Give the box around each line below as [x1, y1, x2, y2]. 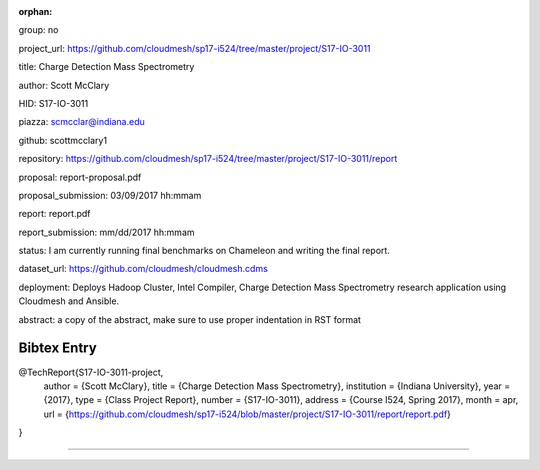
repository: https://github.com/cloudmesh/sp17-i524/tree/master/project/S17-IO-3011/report [18, 153, 398, 165]
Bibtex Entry [18, 340, 97, 357]
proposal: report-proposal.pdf [18, 171, 142, 183]
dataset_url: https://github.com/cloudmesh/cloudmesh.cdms [18, 263, 269, 275]
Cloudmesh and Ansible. [18, 295, 120, 307]
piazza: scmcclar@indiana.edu [18, 116, 145, 128]
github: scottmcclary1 [18, 134, 108, 146]
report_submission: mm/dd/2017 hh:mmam [18, 226, 195, 238]
